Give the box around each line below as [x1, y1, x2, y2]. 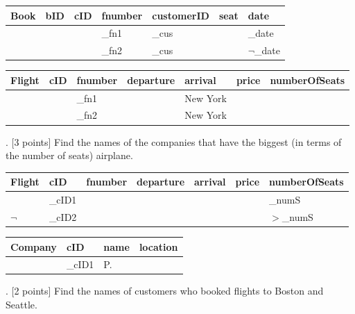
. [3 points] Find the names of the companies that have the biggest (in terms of [6, 134, 342, 149]
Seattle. [6, 297, 37, 312]
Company [10, 239, 57, 254]
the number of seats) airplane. [6, 148, 133, 163]
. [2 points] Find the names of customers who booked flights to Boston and [6, 283, 324, 298]
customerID [152, 8, 209, 22]
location [139, 239, 178, 254]
